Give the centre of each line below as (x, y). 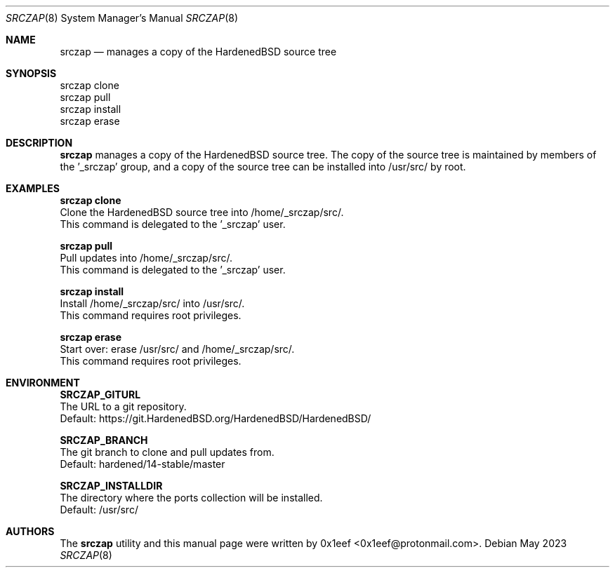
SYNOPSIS (31, 73)
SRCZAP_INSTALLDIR (111, 486)
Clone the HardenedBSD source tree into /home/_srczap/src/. (202, 212)
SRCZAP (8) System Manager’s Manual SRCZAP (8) (122, 18)
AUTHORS (30, 531)
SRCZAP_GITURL (100, 395)
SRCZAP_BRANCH (104, 440)
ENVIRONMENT (43, 383)
